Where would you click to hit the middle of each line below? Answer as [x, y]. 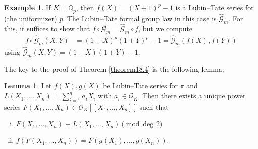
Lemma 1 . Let [28, 86]
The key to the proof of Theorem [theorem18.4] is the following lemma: [114, 68]
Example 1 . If [28, 7]
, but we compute [166, 29]
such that [154, 106]
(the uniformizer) [31, 18]
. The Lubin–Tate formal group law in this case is [140, 18]
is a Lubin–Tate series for [215, 7]
